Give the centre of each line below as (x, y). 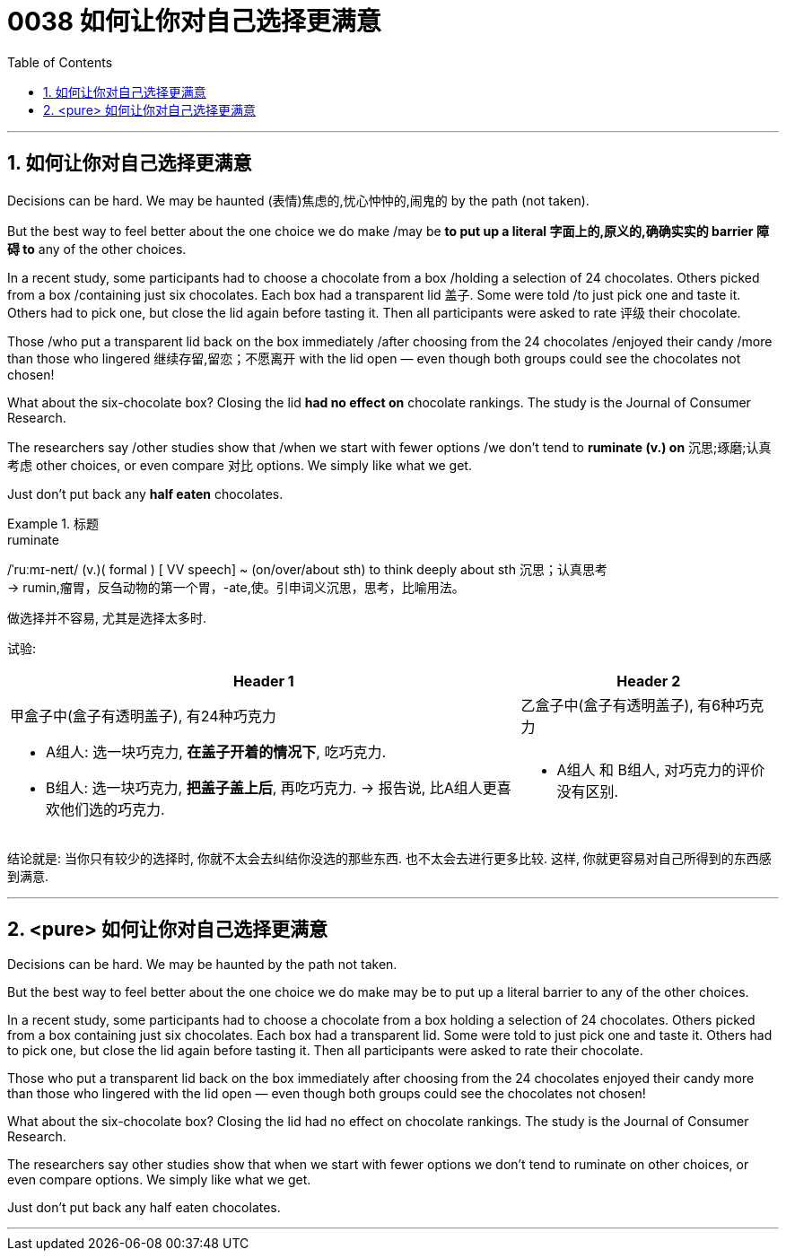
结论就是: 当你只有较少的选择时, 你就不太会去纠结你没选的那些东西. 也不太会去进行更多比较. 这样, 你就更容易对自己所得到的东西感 (389, 858)
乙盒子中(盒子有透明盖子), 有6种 (628, 705)
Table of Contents (60, 62)
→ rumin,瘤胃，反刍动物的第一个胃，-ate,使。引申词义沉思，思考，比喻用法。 (236, 587)
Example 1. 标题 (53, 523)
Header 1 (263, 681)
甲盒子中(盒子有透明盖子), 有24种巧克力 (143, 716)
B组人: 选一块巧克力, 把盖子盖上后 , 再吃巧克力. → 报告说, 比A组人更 (271, 787)
